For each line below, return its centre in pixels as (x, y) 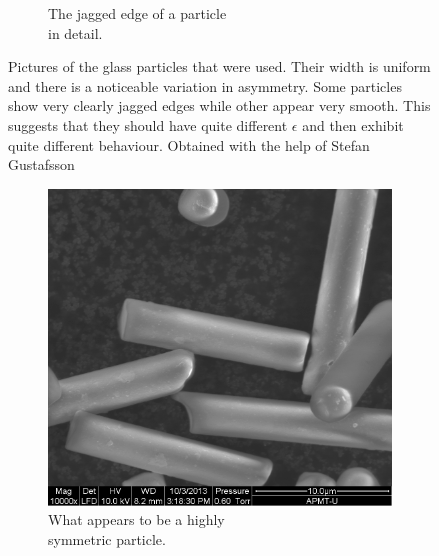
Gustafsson (41, 164)
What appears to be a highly (136, 519)
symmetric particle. (107, 538)
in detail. (75, 32)
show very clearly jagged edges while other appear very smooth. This (219, 105)
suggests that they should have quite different (148, 124)
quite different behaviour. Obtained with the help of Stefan (189, 144)
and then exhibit (353, 124)
